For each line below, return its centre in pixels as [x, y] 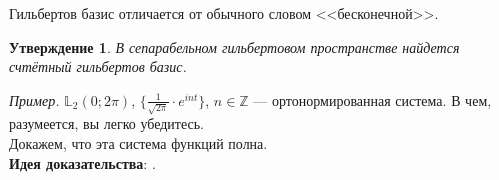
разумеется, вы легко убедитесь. [106, 123]
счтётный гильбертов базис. [98, 66]
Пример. [34, 99]
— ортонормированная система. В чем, [372, 99]
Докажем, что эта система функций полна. [138, 143]
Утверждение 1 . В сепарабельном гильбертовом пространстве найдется [234, 46]
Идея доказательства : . [82, 162]
